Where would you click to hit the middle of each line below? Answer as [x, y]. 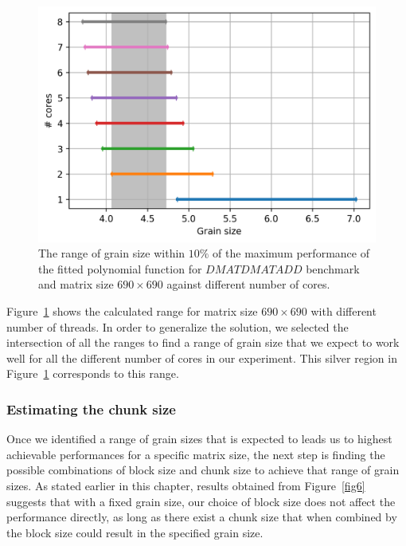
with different [344, 311]
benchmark [333, 268]
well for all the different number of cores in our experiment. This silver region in [202, 357]
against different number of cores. [248, 284]
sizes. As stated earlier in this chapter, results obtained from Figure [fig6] [186, 485]
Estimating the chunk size [91, 409]
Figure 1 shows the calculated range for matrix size [132, 311]
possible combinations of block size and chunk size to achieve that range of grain [203, 470]
